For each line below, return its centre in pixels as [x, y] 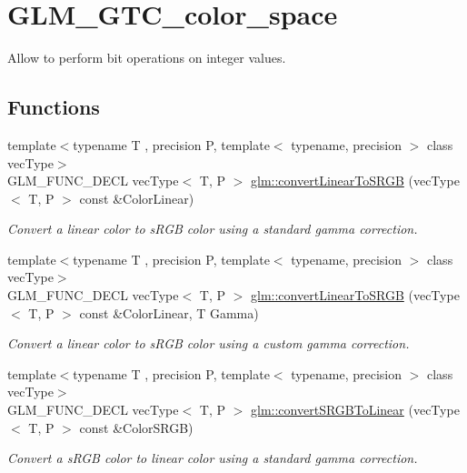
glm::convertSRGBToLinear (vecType [355, 410]
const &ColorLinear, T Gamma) [169, 312]
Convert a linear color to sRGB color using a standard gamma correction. [213, 229]
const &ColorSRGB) [136, 427]
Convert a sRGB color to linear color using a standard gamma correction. [213, 458]
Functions [54, 107]
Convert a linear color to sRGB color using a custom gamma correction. [209, 343]
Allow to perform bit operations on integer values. [147, 58]
